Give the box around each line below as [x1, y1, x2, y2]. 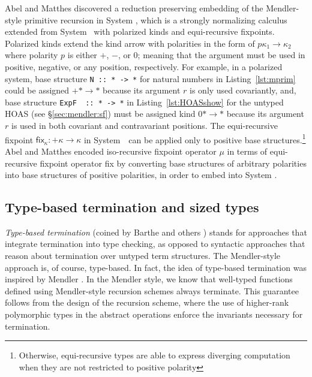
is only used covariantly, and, [190, 84, 296, 96]
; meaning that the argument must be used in [137, 49, 305, 61]
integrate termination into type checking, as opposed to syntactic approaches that [5, 237, 305, 250]
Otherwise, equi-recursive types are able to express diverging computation [19, 349, 290, 361]
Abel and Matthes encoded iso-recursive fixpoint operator [5, 144, 217, 157]
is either [67, 49, 97, 61]
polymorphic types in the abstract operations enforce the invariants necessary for [5, 308, 303, 321]
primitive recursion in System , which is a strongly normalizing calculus [24, 13, 287, 26]
